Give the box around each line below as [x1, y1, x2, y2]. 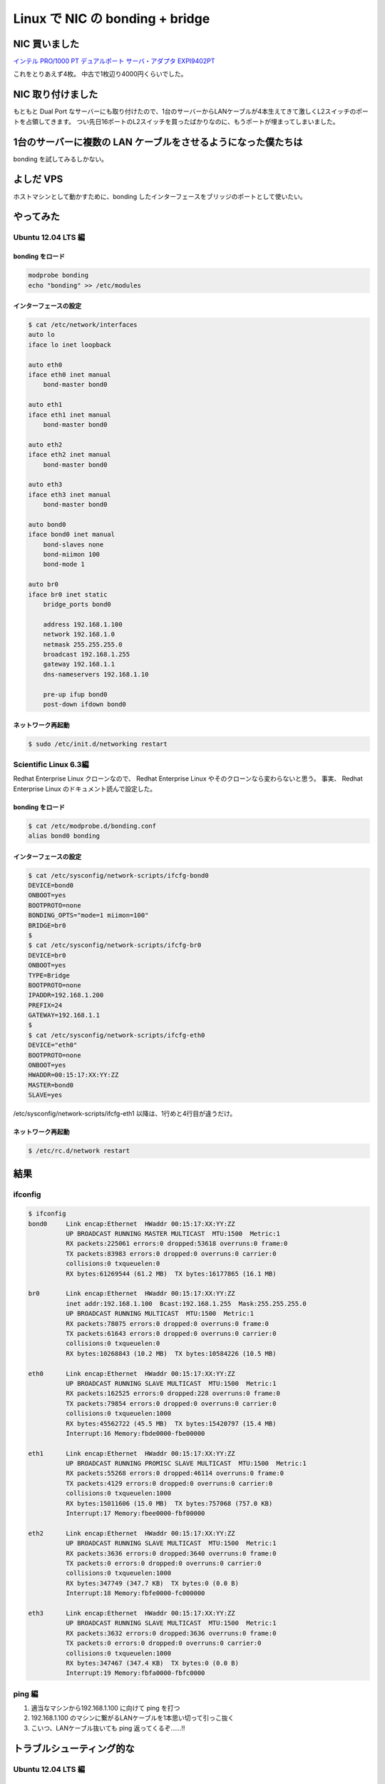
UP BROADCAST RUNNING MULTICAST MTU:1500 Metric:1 [65, 1309, 255, 1318]
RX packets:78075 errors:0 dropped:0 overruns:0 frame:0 [65, 1319, 269, 1327]
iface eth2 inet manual [28, 450, 112, 459]
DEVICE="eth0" [28, 1041, 78, 1049]
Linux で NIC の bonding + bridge [13, 11, 210, 26]
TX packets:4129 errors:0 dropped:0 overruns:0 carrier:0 [65, 1479, 273, 1487]
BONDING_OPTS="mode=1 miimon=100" [28, 911, 149, 920]
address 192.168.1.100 [43, 620, 123, 628]
